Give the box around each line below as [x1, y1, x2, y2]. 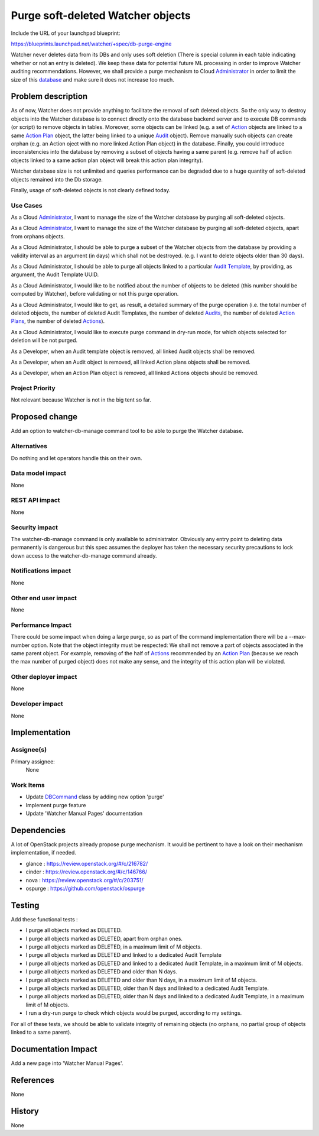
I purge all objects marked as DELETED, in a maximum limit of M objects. [25, 943, 202, 950]
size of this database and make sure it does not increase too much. [11, 76, 174, 83]
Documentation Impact [11, 1044, 97, 1054]
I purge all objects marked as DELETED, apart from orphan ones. [25, 935, 183, 942]
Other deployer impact [11, 673, 77, 681]
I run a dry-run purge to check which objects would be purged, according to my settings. [25, 1009, 242, 1017]
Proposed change [11, 412, 78, 422]
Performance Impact [11, 621, 72, 629]
